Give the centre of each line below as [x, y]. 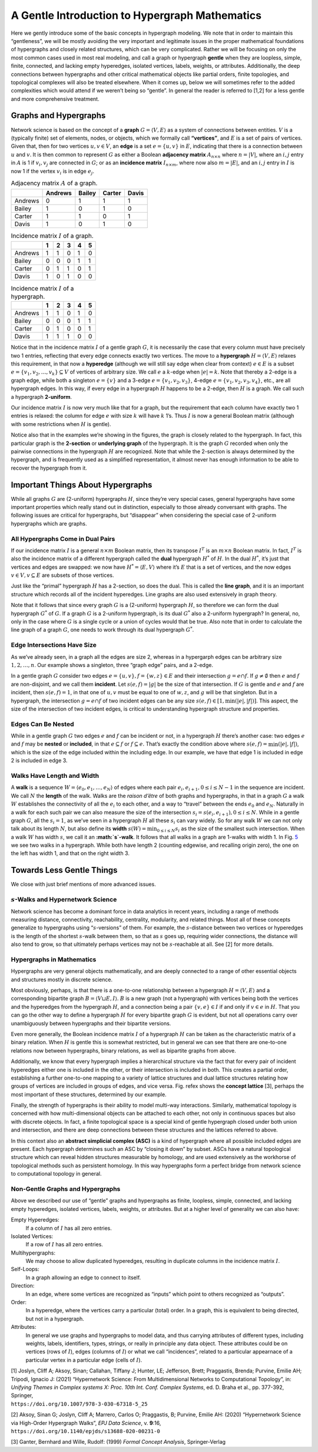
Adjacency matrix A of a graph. [54, 183]
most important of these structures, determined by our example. [89, 1094]
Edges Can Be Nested [42, 724]
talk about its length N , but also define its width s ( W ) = [79, 829]
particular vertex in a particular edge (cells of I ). [84, 1360]
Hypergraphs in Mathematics [54, 959]
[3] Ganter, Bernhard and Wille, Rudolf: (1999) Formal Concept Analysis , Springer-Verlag [118, 1442]
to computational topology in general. [56, 1174]
